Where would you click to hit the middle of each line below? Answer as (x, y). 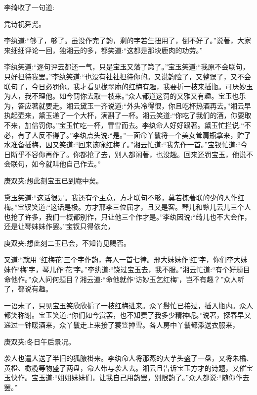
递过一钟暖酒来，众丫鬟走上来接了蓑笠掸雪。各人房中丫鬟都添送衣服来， (122, 325)
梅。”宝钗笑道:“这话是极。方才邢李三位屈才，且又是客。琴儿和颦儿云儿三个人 (128, 207)
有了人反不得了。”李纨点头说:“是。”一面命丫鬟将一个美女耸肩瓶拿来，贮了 (134, 135)
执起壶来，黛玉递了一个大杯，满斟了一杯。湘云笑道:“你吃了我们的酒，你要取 (128, 115)
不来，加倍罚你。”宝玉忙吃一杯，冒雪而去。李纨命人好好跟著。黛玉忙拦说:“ (124, 125)
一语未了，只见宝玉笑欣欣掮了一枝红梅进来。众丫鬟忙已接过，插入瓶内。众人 (128, 305)
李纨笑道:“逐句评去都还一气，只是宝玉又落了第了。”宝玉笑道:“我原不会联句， (127, 67)
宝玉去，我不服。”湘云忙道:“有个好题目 (189, 269)
